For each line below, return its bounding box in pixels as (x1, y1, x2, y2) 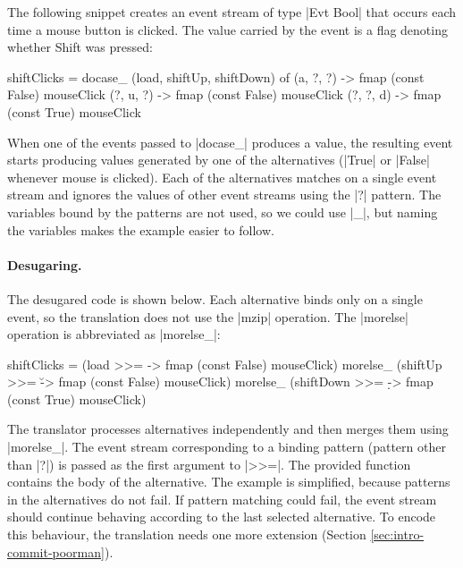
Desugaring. (7, 255, 82, 274)
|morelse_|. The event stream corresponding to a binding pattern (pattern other (7, 437, 446, 456)
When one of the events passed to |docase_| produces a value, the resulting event (7, 132, 453, 151)
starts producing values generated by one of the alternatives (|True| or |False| (7, 150, 430, 169)
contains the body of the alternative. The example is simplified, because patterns (7, 472, 450, 491)
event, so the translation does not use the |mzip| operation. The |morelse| (7, 307, 408, 326)
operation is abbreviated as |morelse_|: (7, 325, 221, 343)
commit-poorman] (7, 542, 105, 561)
